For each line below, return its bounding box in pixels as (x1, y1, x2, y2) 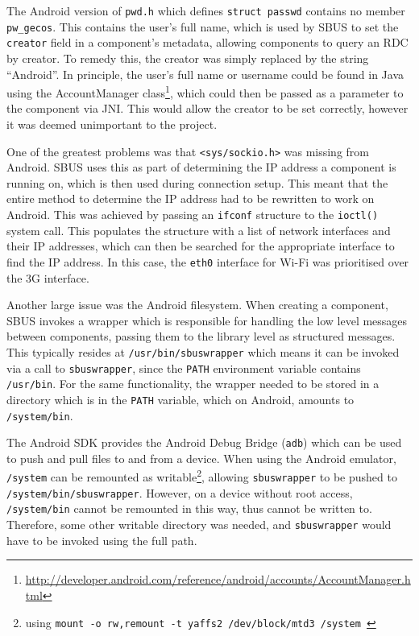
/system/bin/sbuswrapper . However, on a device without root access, (6, 484, 353, 501)
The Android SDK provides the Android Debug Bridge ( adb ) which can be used (6, 434, 402, 451)
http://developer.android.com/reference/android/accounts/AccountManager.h (25, 571, 411, 588)
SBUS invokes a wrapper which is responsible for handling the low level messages (6, 312, 408, 328)
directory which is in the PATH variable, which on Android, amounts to (6, 390, 355, 407)
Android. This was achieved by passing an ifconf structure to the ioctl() (6, 206, 379, 223)
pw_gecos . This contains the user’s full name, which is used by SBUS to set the (6, 18, 399, 35)
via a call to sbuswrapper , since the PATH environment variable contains (6, 359, 361, 376)
